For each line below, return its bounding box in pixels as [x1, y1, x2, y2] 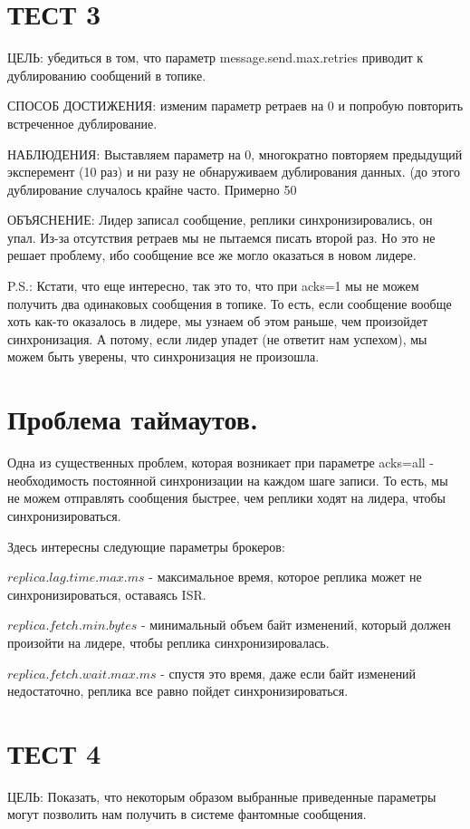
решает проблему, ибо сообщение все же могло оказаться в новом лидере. [7, 246, 417, 265]
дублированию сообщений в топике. [7, 65, 206, 84]
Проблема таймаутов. [7, 400, 258, 438]
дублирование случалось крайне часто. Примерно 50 [7, 179, 297, 198]
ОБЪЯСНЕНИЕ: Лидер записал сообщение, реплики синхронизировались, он [7, 210, 433, 229]
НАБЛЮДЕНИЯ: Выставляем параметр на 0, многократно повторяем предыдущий [7, 144, 463, 163]
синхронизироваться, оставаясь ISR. [7, 584, 206, 603]
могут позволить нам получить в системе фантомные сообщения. [7, 805, 367, 824]
